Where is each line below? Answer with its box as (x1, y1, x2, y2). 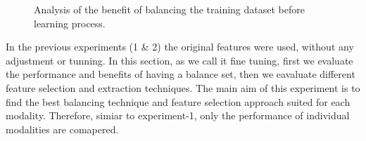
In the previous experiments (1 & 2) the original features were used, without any (6, 39, 354, 54)
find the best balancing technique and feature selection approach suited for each (6, 94, 351, 109)
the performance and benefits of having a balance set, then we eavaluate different (6, 67, 355, 81)
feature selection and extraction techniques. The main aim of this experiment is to (6, 80, 360, 95)
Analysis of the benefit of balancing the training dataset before (34, 2, 305, 16)
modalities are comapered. (6, 121, 119, 136)
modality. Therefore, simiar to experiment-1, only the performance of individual (6, 108, 350, 123)
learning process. (34, 15, 106, 30)
